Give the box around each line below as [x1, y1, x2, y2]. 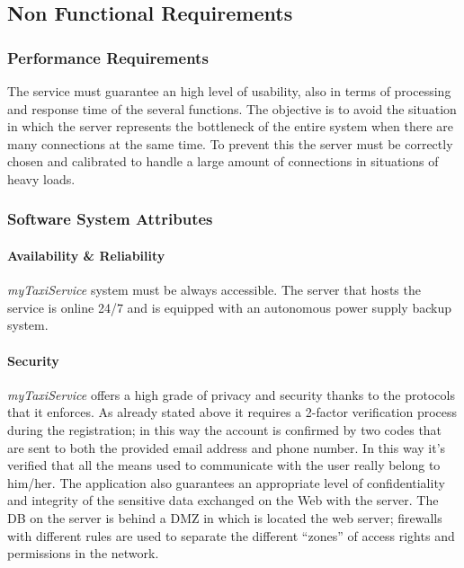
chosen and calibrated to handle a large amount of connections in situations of [7, 152, 439, 171]
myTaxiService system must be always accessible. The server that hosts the [7, 280, 421, 299]
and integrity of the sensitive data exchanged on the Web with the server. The [7, 491, 439, 510]
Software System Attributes [7, 208, 213, 230]
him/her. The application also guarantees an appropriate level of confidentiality [7, 473, 445, 492]
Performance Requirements [7, 46, 209, 68]
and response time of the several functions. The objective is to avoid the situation [7, 99, 457, 118]
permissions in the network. [7, 544, 159, 563]
